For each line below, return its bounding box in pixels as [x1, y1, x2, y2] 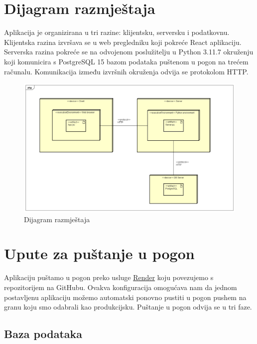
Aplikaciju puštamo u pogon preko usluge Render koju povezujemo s [4, 272, 214, 283]
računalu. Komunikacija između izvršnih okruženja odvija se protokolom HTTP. [4, 66, 249, 76]
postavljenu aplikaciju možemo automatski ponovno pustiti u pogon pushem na [4, 292, 247, 302]
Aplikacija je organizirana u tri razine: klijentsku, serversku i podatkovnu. [4, 27, 230, 37]
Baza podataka [4, 326, 83, 342]
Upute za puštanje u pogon [4, 243, 195, 264]
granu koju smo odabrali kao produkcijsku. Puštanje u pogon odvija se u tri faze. [4, 302, 252, 312]
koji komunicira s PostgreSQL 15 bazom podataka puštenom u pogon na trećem [4, 56, 249, 66]
